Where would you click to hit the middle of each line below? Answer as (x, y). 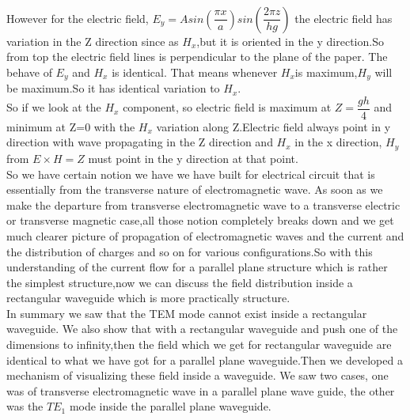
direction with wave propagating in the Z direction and (140, 142)
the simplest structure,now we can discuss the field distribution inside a (180, 282)
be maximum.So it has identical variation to (113, 88)
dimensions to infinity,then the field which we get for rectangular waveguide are (199, 344)
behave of (29, 72)
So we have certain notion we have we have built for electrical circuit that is (191, 174)
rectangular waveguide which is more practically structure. (148, 298)
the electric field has (344, 18)
